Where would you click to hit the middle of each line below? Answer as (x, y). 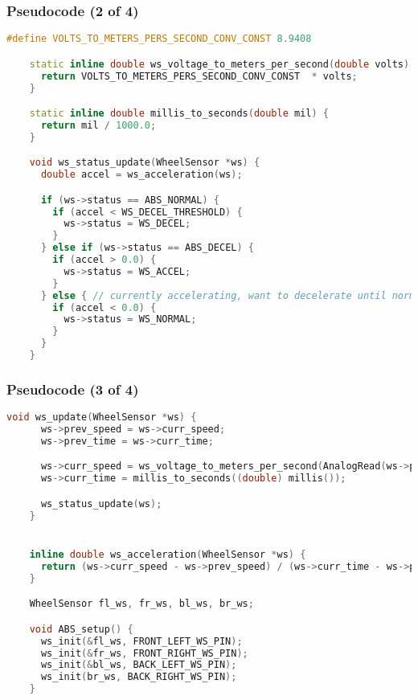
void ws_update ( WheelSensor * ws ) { (102, 418)
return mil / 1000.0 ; (98, 125)
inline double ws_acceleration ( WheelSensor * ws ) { (168, 554)
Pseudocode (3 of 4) (73, 389)
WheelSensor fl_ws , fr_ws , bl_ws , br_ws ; (141, 604)
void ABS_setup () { (81, 629)
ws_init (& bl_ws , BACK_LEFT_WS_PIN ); (139, 665)
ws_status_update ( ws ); (101, 504)
